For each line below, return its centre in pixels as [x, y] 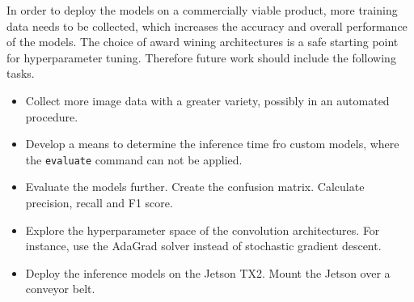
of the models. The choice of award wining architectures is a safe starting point [203, 42]
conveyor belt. [60, 289]
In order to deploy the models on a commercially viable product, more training [202, 10]
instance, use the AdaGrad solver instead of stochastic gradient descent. [203, 246]
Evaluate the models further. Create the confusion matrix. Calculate [195, 187]
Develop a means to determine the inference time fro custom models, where [212, 144]
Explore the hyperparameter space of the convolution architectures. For [203, 230]
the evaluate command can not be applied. [134, 159]
